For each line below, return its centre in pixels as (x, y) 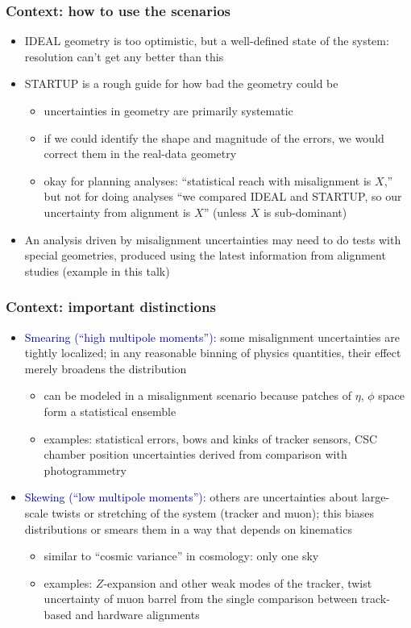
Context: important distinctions (111, 307)
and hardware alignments (137, 614)
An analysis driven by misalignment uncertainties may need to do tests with (213, 239)
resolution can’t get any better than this (124, 56)
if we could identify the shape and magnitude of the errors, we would (214, 137)
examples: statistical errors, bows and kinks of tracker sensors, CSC (211, 438)
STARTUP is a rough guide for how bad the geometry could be (181, 83)
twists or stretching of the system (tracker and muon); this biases (213, 512)
